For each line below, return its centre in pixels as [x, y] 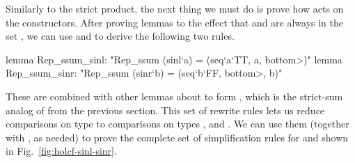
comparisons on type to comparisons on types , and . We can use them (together [177, 124]
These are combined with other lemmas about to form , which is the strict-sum [174, 96]
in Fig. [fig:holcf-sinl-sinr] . [61, 151]
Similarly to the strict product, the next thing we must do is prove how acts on [175, 8]
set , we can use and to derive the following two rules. [120, 36]
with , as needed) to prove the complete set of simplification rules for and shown [177, 137]
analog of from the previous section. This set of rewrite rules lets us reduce [165, 110]
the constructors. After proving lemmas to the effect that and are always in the [175, 22]
